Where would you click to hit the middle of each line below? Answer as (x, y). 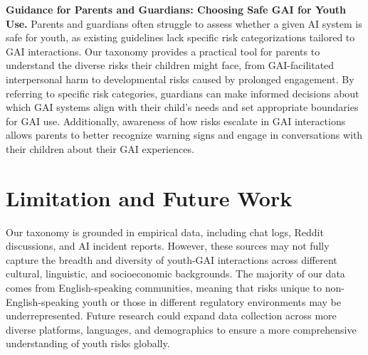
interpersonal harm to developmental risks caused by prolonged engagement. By (180, 79)
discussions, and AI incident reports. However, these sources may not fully (168, 246)
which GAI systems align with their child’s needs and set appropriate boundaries (182, 107)
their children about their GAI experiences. (100, 148)
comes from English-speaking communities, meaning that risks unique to (164, 288)
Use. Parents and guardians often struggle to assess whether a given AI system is (184, 23)
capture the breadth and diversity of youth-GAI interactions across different (172, 259)
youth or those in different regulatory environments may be (211, 301)
